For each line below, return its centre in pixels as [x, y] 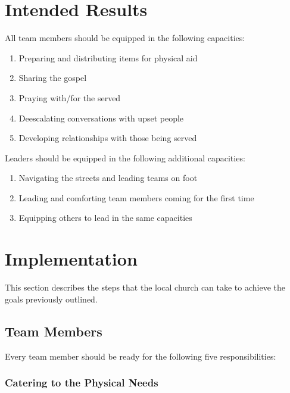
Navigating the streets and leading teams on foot [108, 178]
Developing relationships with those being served [108, 138]
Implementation [71, 259]
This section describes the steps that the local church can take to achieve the [145, 287]
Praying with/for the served [70, 97]
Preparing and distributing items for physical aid [108, 57]
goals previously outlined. [51, 299]
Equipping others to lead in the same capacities [105, 218]
